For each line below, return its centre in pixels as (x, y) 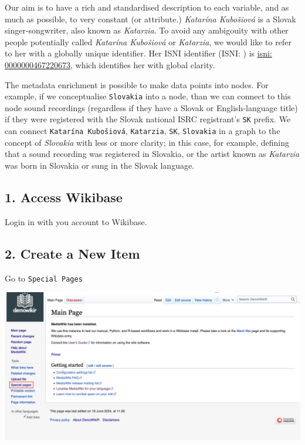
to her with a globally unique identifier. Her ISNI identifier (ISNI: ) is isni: (138, 53)
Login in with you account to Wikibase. (76, 221)
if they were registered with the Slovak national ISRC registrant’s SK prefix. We (148, 119)
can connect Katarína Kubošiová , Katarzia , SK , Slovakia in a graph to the (143, 131)
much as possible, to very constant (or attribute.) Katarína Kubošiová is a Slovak (150, 19)
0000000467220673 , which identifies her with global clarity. (110, 64)
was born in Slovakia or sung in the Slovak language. (100, 165)
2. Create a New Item (72, 253)
